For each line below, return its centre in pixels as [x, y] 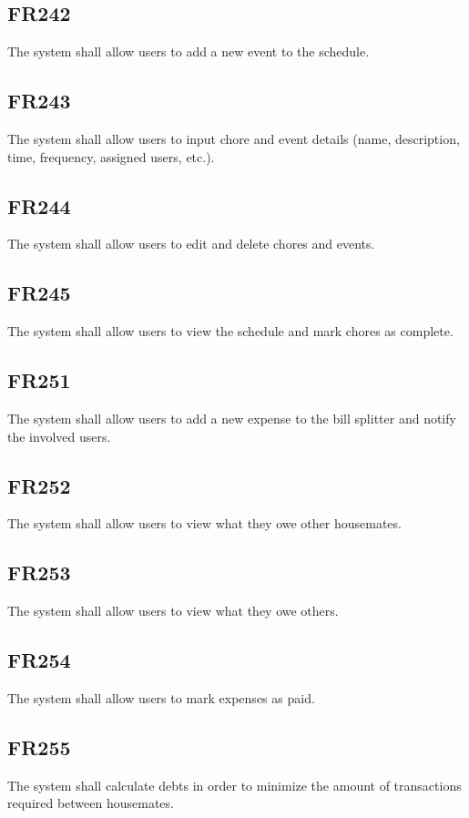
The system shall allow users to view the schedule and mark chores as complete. [230, 331]
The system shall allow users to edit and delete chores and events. [191, 244]
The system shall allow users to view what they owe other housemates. [204, 523]
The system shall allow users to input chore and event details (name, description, [234, 138]
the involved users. [59, 436]
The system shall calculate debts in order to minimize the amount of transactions [234, 785]
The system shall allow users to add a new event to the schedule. [189, 51]
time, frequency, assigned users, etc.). [111, 156]
